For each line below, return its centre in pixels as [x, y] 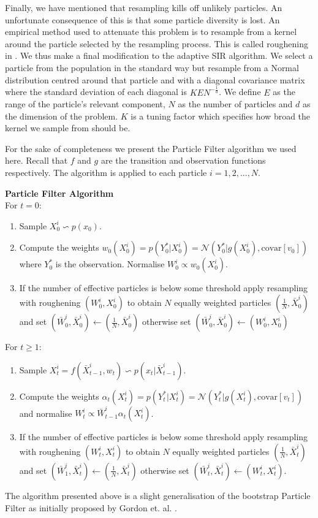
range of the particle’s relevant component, [85, 104]
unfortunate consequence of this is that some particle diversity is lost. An [142, 19]
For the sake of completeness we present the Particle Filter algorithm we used [151, 148]
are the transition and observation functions [183, 160]
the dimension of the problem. [62, 116]
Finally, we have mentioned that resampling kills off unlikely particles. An [144, 7]
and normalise [46, 413]
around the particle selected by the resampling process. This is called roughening [157, 43]
